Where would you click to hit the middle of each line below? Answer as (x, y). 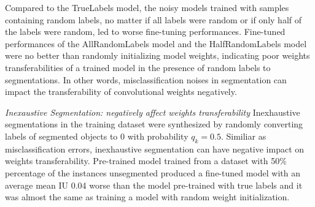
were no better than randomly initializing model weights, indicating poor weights (157, 55)
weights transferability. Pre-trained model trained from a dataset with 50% (146, 161)
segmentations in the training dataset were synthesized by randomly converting (154, 124)
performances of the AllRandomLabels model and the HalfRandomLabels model (156, 43)
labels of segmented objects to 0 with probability (97, 136)
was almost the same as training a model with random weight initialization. (147, 197)
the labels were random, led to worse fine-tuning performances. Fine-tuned (145, 32)
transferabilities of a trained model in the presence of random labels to (138, 67)
